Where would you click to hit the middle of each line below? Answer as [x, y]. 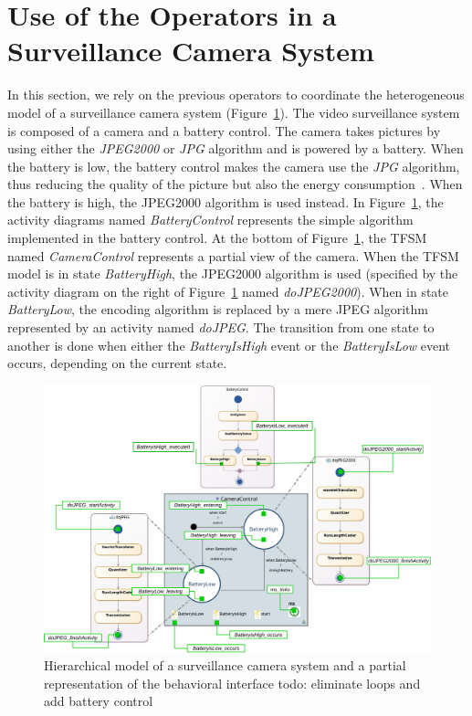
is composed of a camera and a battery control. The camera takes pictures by [224, 130]
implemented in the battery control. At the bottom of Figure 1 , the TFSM [217, 238]
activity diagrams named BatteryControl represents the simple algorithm [210, 220]
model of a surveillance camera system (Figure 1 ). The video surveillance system [234, 112]
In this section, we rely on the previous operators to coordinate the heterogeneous [236, 95]
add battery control [99, 701]
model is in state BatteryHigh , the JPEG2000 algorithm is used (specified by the [233, 274]
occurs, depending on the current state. [117, 363]
